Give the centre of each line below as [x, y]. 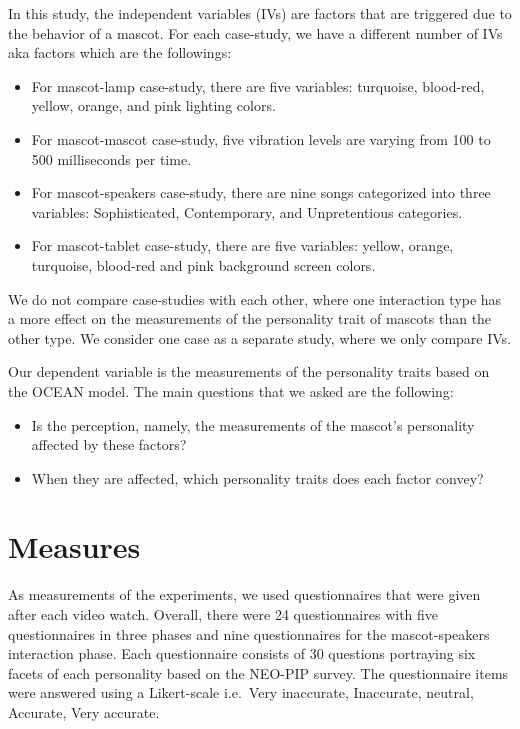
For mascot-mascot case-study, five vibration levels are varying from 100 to [261, 138]
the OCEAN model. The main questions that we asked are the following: [231, 390]
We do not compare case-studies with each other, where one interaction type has [255, 298]
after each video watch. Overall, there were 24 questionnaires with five [223, 614]
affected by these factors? [109, 444]
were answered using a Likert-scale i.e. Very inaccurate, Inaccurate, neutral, [241, 692]
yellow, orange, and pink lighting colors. [153, 105]
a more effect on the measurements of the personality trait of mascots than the [250, 318]
